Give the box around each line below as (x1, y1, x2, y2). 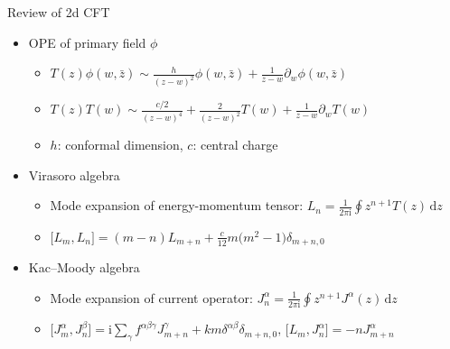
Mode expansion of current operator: (50, 288, 253, 307)
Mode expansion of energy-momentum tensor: (50, 196, 304, 215)
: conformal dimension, (57, 135, 183, 154)
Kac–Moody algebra (28, 258, 140, 277)
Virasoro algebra (28, 165, 120, 184)
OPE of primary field (28, 32, 146, 51)
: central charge (192, 135, 278, 154)
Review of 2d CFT (7, 3, 110, 21)
